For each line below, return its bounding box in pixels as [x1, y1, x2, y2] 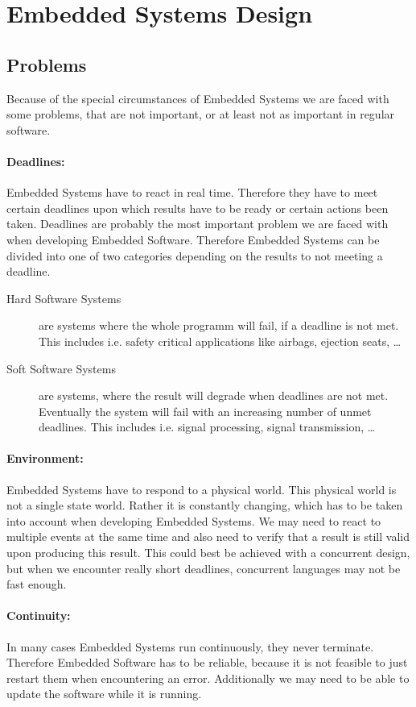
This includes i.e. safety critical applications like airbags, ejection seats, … [39, 332, 402, 349]
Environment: [6, 450, 84, 467]
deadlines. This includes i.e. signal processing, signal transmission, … [39, 418, 376, 435]
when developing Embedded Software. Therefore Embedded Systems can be [6, 231, 380, 247]
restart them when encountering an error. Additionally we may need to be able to [6, 669, 410, 686]
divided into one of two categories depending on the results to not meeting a [6, 247, 383, 264]
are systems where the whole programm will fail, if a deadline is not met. [39, 317, 399, 334]
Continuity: [6, 607, 71, 624]
